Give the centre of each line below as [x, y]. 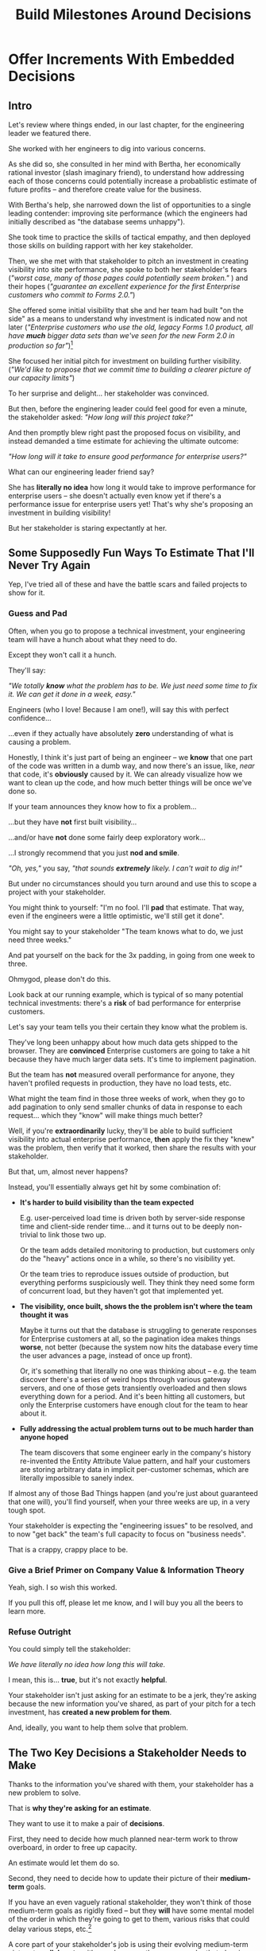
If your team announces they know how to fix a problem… [102, 806]
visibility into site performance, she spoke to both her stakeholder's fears [128, 269]
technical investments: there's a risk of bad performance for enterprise [125, 1003]
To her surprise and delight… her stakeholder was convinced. [109, 393]
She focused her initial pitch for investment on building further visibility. [125, 360]
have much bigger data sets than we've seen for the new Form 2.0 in [121, 335]
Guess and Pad [38, 613]
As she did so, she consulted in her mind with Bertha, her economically [124, 164]
